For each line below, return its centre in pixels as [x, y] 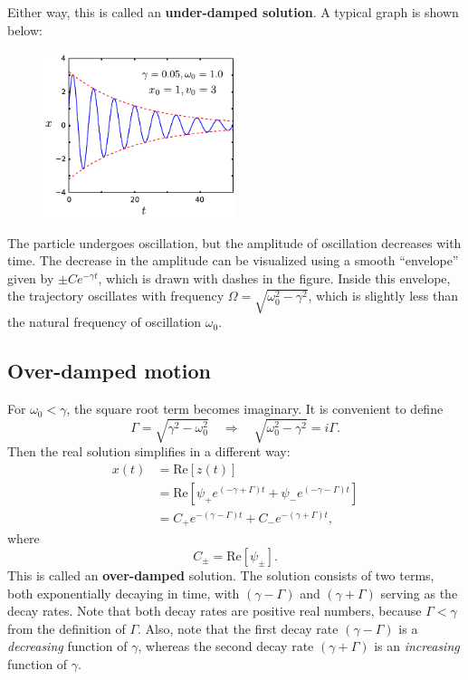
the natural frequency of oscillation [105, 322]
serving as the [419, 593]
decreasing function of [67, 646]
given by [31, 278]
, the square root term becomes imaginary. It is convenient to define [255, 409]
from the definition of [67, 628]
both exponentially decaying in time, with [124, 593]
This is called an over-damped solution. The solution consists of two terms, [221, 575]
